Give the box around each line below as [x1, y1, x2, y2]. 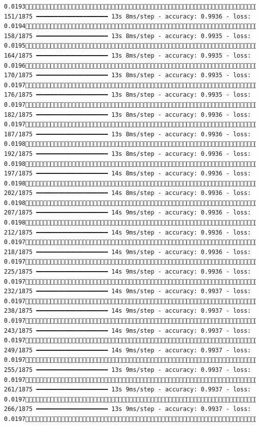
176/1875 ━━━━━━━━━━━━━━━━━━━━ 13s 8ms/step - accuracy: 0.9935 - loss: [4, 91, 251, 99]
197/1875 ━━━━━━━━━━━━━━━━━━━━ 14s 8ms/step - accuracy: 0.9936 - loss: [4, 170, 251, 177]
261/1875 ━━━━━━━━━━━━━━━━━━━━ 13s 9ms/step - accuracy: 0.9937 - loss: [4, 386, 251, 393]
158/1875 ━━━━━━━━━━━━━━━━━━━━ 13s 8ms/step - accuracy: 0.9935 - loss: [4, 32, 251, 40]
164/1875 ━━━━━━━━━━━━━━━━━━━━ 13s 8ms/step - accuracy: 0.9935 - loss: [4, 52, 251, 59]
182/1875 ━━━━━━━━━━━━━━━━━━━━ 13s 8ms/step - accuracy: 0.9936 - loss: [4, 111, 251, 118]
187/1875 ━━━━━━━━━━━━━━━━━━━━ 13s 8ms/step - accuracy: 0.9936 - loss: [4, 130, 251, 138]
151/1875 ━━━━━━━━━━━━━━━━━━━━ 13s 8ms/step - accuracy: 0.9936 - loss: [4, 13, 251, 20]
